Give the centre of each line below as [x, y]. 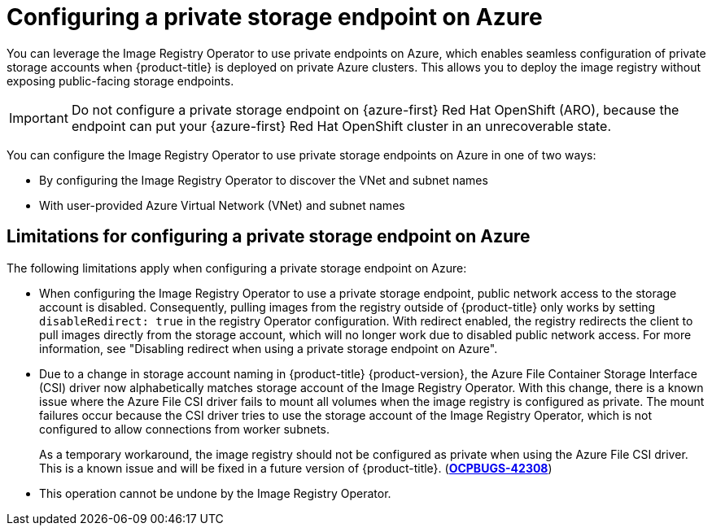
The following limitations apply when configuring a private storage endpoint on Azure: [237, 268]
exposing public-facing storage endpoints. [120, 81]
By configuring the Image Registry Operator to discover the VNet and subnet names [264, 180]
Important [39, 118]
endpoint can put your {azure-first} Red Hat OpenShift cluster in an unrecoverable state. [341, 126]
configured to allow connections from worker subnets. [185, 429]
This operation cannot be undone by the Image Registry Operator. [215, 493]
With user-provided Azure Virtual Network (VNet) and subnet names [222, 205]
